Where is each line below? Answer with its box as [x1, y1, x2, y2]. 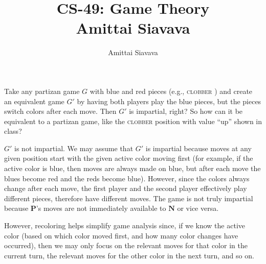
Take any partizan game [4, 85, 80, 96]
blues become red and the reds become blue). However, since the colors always [4, 173, 250, 183]
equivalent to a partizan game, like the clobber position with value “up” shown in [4, 115, 262, 126]
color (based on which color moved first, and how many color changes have [4, 230, 238, 241]
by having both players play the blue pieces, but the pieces [77, 95, 261, 106]
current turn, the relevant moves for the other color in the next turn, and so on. [4, 250, 254, 260]
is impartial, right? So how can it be [129, 106, 243, 116]
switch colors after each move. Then [4, 106, 117, 116]
